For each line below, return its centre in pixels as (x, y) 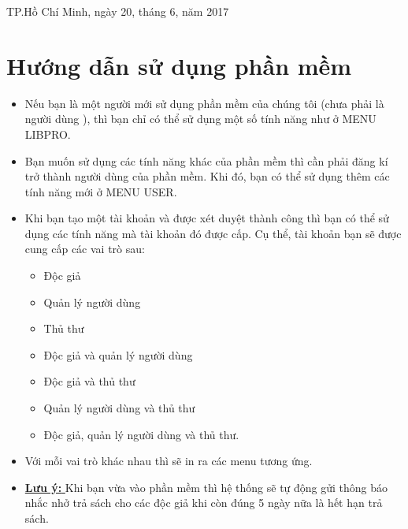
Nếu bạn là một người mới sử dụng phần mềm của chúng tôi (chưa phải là (204, 103)
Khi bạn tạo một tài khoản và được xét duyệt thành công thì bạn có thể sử (207, 218)
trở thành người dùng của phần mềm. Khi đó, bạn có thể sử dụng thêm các (207, 176)
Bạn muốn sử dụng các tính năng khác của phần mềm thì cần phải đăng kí (206, 160)
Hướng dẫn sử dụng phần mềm (179, 65)
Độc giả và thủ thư (89, 381)
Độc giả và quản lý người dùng (118, 354)
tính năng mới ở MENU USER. (101, 191)
